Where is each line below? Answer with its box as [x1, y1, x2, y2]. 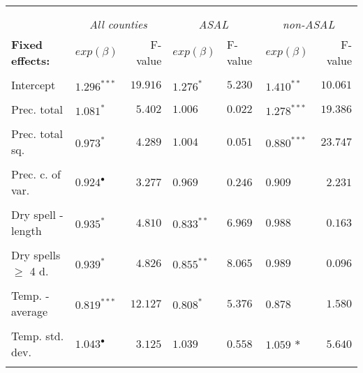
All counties [89, 16, 147, 32]
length [11, 222, 42, 238]
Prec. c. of [11, 166, 61, 182]
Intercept [11, 77, 56, 93]
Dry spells [11, 247, 61, 263]
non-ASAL [282, 16, 335, 32]
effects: [11, 52, 50, 68]
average [11, 303, 48, 319]
